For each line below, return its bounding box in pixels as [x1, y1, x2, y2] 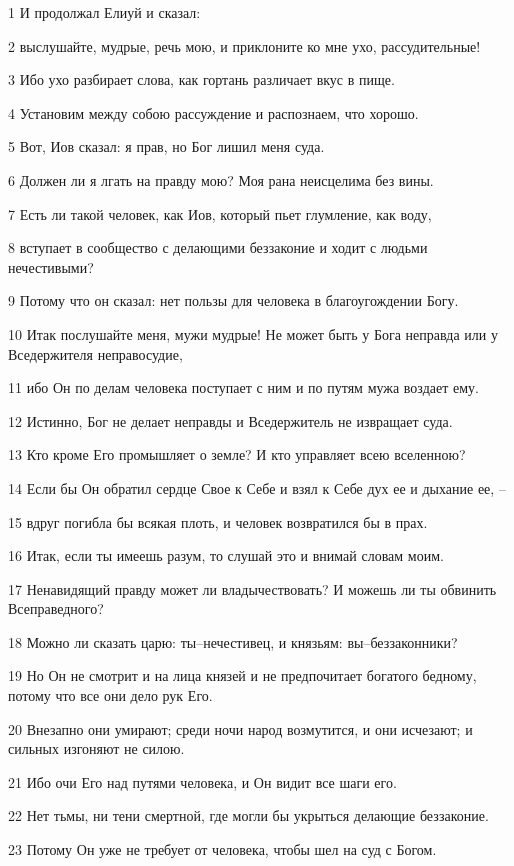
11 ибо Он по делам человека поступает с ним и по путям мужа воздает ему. [8, 377, 479, 398]
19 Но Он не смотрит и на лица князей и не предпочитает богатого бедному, [8, 665, 477, 686]
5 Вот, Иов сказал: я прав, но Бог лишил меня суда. [8, 136, 325, 157]
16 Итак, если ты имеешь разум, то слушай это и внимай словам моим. [8, 545, 444, 566]
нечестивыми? [8, 256, 94, 277]
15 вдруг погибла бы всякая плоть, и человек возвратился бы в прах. [8, 511, 428, 532]
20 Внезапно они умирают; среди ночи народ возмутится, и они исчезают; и [8, 718, 473, 739]
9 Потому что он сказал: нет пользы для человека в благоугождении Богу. [8, 290, 459, 311]
